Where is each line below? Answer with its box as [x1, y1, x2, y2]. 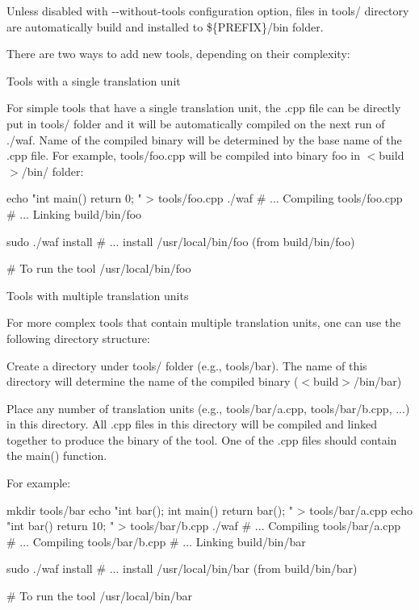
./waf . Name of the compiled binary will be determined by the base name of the [6, 131, 402, 148]
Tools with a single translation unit [6, 72, 181, 89]
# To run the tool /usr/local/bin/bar [6, 587, 193, 604]
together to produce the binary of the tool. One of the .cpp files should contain [6, 431, 397, 448]
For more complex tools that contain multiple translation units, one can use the [6, 314, 401, 331]
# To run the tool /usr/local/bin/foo [6, 260, 191, 277]
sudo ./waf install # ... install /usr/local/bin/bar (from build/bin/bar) [6, 560, 358, 577]
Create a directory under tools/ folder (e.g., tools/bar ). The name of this [6, 357, 367, 374]
